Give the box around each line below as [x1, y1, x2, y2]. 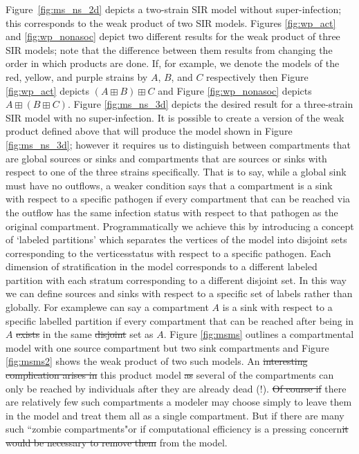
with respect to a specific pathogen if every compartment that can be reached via [6, 191, 351, 206]
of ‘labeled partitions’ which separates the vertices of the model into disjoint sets [6, 232, 347, 247]
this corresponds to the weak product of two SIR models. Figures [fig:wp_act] [6, 15, 336, 30]
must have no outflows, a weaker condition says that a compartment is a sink [6, 178, 333, 192]
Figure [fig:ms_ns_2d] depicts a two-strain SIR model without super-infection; [6, 2, 342, 16]
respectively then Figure [206, 69, 309, 84]
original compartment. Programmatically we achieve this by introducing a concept [6, 218, 354, 233]
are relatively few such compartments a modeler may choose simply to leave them [6, 395, 352, 409]
